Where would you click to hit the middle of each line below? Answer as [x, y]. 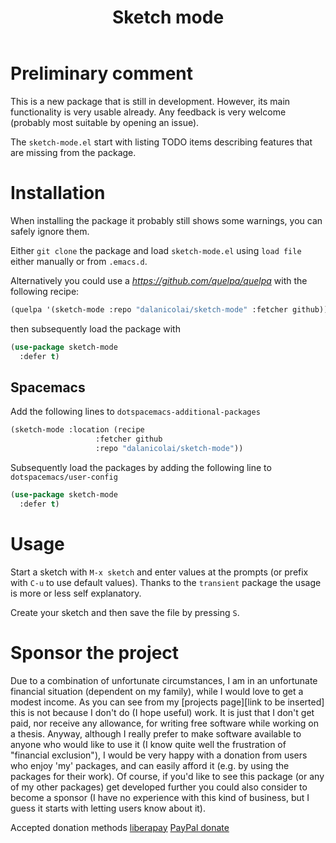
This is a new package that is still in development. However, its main [150, 101]
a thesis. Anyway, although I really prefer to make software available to [156, 733]
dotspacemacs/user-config [64, 477]
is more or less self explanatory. [76, 593]
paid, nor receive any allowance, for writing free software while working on [164, 723]
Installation [58, 193]
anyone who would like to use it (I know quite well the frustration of [148, 744]
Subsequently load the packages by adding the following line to [141, 467]
